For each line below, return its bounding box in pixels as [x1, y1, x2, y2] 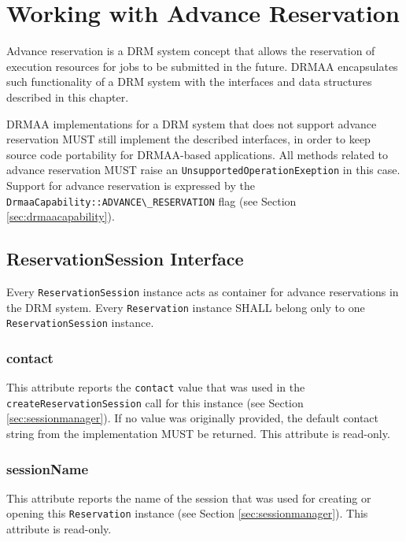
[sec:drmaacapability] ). [6, 208, 115, 225]
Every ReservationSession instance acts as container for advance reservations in [6, 283, 399, 299]
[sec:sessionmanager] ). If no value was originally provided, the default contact [6, 410, 379, 426]
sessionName [6, 458, 89, 478]
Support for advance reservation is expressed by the [6, 176, 255, 193]
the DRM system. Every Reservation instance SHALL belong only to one [6, 299, 365, 315]
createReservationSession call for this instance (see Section [6, 394, 304, 410]
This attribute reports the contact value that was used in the [6, 379, 305, 395]
